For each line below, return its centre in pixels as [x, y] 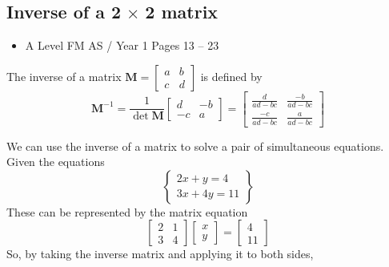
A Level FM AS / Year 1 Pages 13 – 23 [122, 45]
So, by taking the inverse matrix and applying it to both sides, [160, 254]
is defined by [231, 76]
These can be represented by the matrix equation [127, 211]
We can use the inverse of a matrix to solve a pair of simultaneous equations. [195, 146]
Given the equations [56, 162]
